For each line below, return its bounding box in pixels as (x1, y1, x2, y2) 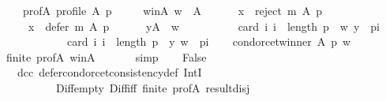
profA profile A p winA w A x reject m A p (22, 2, 322, 18)
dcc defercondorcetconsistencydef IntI (17, 64, 202, 80)
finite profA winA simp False (6, 48, 207, 65)
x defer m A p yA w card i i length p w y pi (28, 17, 380, 34)
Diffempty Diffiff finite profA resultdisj (55, 79, 250, 95)
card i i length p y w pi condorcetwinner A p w (66, 33, 351, 50)
